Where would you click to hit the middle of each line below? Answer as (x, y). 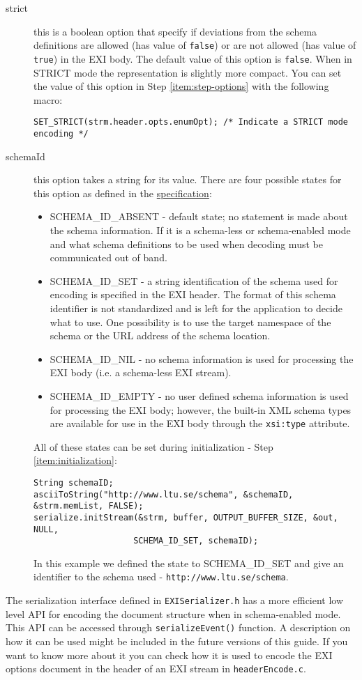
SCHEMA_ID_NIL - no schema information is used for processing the (202, 358)
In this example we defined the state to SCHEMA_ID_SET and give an (189, 563)
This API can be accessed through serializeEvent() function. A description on (178, 627)
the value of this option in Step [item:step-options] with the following (181, 86)
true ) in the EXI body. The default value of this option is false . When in (193, 58)
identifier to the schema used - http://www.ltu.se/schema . (161, 577)
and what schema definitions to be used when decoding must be (186, 244)
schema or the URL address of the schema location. (160, 335)
